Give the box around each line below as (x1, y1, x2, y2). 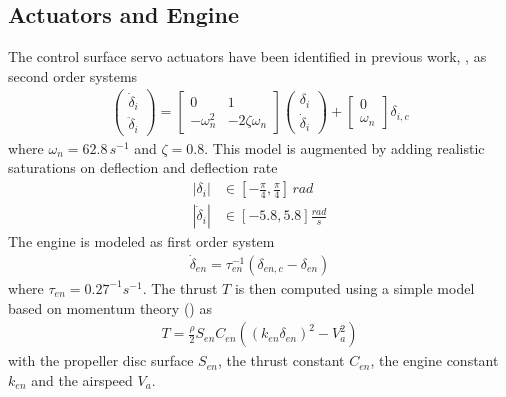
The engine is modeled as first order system (8, 231, 275, 252)
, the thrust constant (217, 350, 345, 371)
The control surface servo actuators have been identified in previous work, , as (8, 46, 487, 67)
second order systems (8, 65, 138, 86)
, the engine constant (370, 350, 499, 371)
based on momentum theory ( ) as (8, 297, 212, 318)
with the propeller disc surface (8, 350, 194, 371)
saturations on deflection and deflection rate (8, 157, 278, 178)
